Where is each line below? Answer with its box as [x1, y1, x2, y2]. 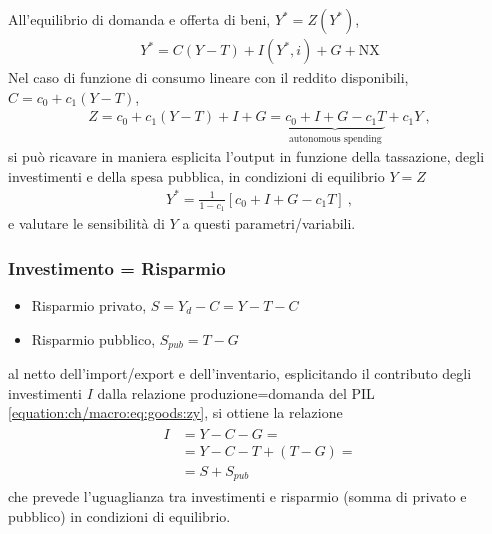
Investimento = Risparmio [8, 255, 226, 280]
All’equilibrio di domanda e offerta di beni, [8, 9, 271, 29]
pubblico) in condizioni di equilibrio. [8, 505, 231, 526]
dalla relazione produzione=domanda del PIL [97, 382, 375, 403]
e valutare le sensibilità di [8, 213, 165, 234]
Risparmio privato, [31, 294, 147, 315]
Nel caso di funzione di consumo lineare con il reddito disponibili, [8, 67, 409, 88]
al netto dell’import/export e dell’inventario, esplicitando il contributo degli [8, 362, 472, 383]
